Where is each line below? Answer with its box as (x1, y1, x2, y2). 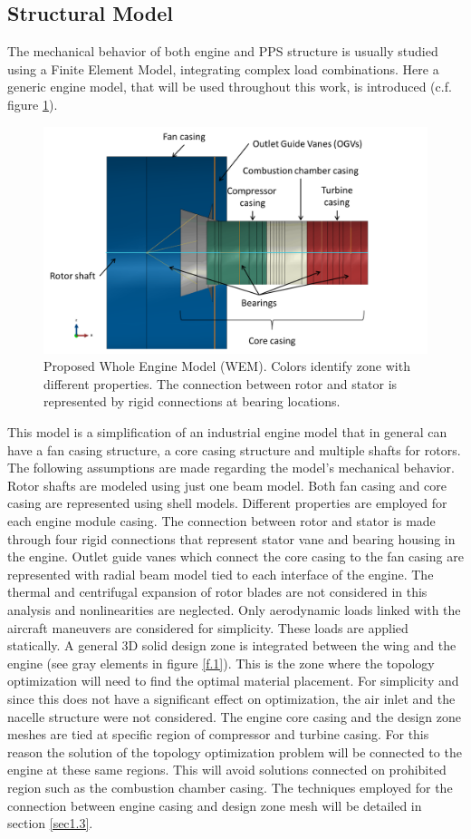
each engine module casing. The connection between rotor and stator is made (7, 512, 436, 531)
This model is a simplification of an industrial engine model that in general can (7, 423, 447, 442)
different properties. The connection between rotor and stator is (43, 374, 398, 393)
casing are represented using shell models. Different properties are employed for (7, 493, 447, 512)
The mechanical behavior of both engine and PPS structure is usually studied (7, 42, 438, 61)
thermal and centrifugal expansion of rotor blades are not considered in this (7, 582, 428, 601)
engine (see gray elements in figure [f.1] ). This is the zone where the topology (7, 653, 435, 672)
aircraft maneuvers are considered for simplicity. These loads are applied (7, 618, 409, 637)
